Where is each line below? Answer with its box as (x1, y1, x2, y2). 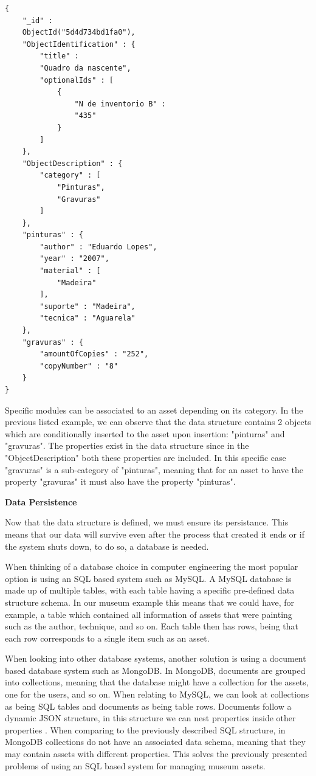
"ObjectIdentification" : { (22, 40, 136, 49)
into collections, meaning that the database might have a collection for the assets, (5, 676, 309, 688)
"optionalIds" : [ (39, 75, 114, 85)
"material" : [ (39, 266, 101, 275)
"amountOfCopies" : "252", (39, 350, 149, 359)
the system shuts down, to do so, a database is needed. (5, 539, 209, 552)
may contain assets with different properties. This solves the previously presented (5, 747, 307, 760)
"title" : (39, 52, 79, 61)
